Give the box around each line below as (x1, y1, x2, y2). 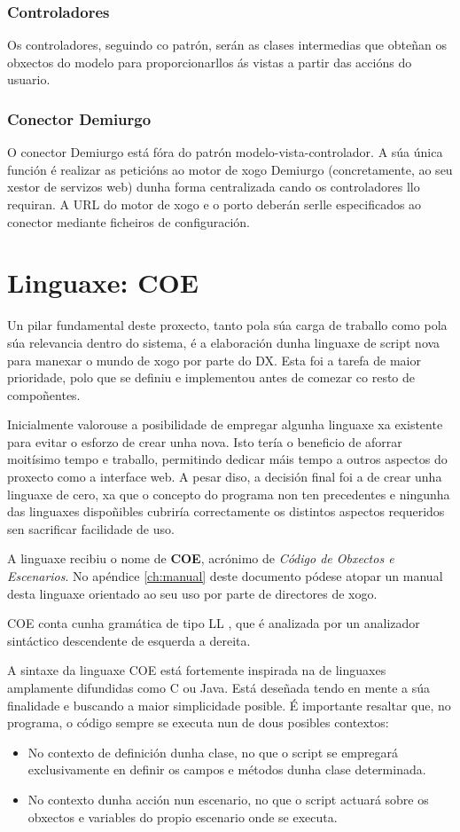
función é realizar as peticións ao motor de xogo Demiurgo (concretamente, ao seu (7, 160, 453, 178)
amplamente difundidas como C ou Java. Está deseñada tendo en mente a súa (7, 679, 431, 696)
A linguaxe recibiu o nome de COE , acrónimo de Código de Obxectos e (7, 549, 394, 568)
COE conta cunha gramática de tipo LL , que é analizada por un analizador (7, 614, 420, 632)
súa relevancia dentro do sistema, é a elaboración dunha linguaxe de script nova (7, 333, 441, 351)
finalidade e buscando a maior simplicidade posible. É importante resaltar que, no (7, 695, 451, 714)
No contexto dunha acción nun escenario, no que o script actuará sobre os (27, 789, 429, 808)
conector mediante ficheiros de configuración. (7, 212, 250, 231)
